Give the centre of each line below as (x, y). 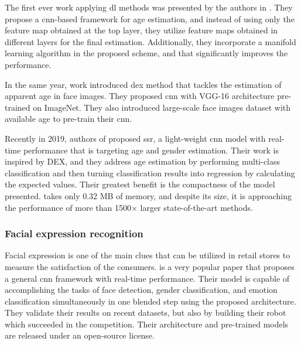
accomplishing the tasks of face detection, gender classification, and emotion (141, 290)
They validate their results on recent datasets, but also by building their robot (146, 312)
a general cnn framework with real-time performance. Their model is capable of (147, 278)
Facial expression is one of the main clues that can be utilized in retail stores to (148, 255)
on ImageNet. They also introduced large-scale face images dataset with (162, 107)
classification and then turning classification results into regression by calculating (150, 172)
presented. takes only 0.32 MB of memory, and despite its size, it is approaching (148, 195)
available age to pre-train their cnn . (69, 119)
